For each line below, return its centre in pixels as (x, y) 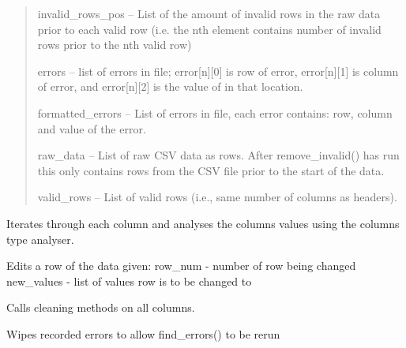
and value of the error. (92, 128)
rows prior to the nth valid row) (115, 45)
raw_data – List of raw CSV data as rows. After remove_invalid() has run (218, 155)
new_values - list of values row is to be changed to (129, 281)
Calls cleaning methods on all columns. (101, 307)
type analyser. (40, 239)
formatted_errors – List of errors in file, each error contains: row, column (215, 112)
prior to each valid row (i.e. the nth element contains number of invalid (209, 29)
